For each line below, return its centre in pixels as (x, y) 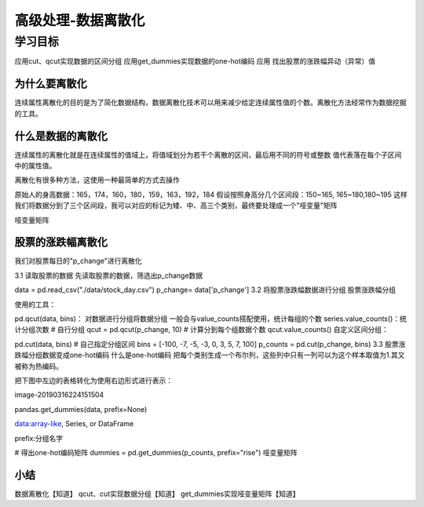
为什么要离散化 (51, 84)
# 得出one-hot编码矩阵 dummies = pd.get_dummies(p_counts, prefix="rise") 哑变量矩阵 (156, 452)
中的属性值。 (35, 166)
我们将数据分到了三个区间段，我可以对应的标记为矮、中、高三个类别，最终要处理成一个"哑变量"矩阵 (176, 206)
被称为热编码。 (38, 366)
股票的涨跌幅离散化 (61, 242)
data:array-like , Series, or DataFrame (74, 424)
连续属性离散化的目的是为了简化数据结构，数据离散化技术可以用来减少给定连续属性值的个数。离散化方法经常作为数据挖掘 (210, 103)
